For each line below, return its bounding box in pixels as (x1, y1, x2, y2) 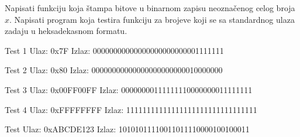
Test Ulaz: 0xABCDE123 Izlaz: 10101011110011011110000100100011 (5, 123, 250, 135)
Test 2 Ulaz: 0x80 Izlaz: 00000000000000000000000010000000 (5, 64, 223, 76)
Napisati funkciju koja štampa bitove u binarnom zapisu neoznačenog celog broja (5, 2, 295, 13)
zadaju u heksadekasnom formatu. (5, 25, 127, 37)
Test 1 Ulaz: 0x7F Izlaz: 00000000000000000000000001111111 (5, 44, 224, 56)
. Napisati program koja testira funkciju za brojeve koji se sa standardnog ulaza (9, 13, 295, 25)
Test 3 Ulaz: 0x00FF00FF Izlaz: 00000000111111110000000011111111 (5, 83, 253, 95)
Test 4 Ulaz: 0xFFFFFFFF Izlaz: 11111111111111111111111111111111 (5, 103, 257, 115)
